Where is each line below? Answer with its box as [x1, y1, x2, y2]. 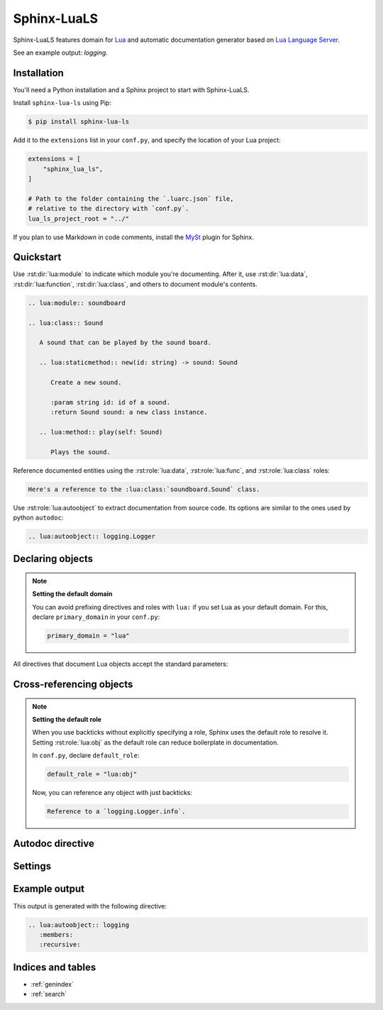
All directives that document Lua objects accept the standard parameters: [13, 660, 228, 669]
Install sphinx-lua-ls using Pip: [13, 99, 111, 107]
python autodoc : [13, 513, 64, 522]
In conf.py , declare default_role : [32, 751, 140, 759]
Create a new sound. [50, 378, 122, 386]
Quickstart [13, 251, 62, 263]
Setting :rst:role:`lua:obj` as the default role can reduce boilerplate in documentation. [32, 738, 279, 747]
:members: [39, 931, 74, 938]
